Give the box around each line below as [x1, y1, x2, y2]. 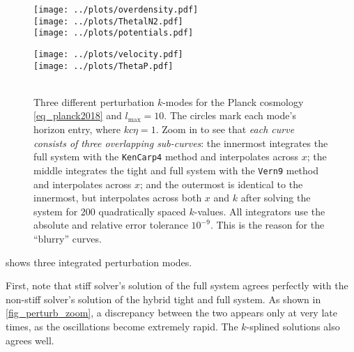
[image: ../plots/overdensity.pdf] [33, 5, 199, 15]
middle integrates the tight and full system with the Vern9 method [33, 162, 319, 177]
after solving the [240, 190, 311, 205]
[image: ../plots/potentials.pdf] [33, 28, 194, 38]
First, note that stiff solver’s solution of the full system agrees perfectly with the [6, 278, 348, 293]
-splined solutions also [246, 319, 340, 333]
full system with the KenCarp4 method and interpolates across [33, 149, 299, 164]
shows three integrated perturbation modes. [6, 254, 192, 269]
